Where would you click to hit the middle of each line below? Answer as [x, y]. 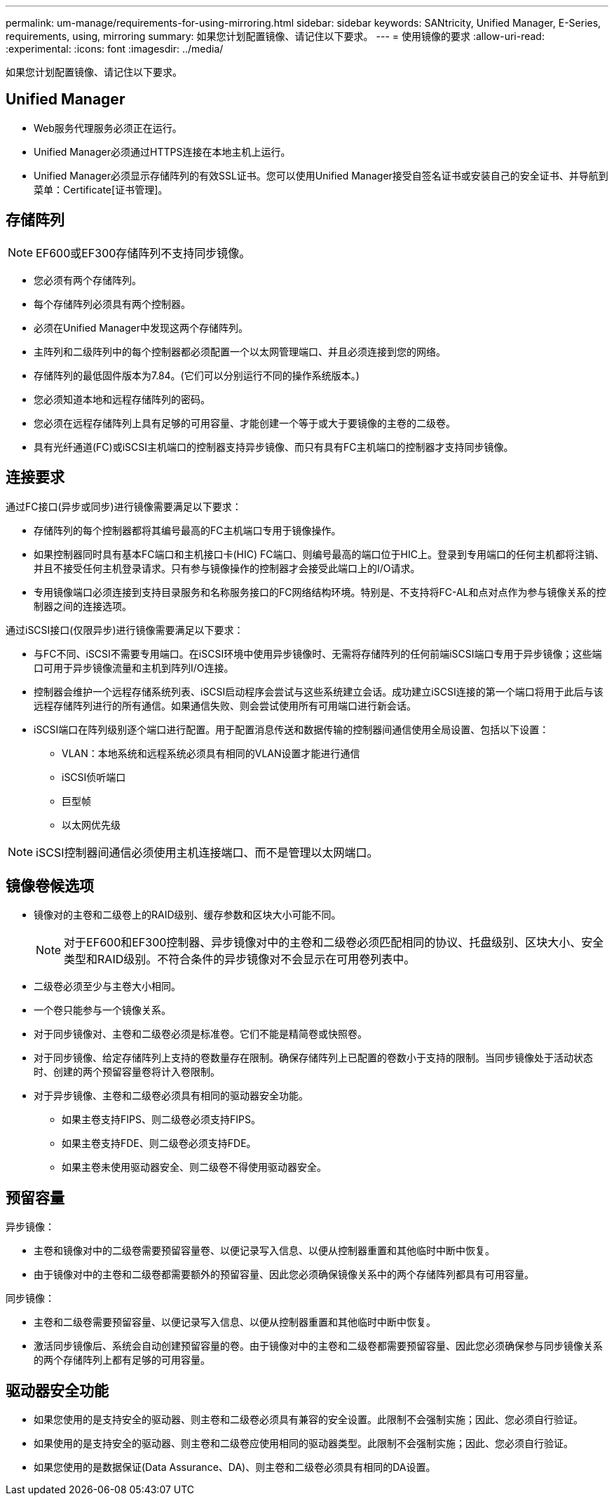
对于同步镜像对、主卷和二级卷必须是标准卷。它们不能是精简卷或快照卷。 [200, 1034]
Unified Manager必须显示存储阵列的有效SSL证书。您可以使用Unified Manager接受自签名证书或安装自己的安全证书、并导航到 [321, 175]
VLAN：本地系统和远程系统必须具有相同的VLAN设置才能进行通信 [211, 753]
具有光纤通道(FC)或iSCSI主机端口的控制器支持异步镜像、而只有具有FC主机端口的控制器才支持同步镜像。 [274, 447]
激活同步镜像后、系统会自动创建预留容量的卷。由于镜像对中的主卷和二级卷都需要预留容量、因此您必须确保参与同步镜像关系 [318, 1346]
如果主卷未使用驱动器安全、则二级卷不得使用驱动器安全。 [194, 1167]
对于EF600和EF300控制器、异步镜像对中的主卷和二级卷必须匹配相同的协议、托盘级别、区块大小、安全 [334, 943]
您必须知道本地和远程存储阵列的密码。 [122, 399]
